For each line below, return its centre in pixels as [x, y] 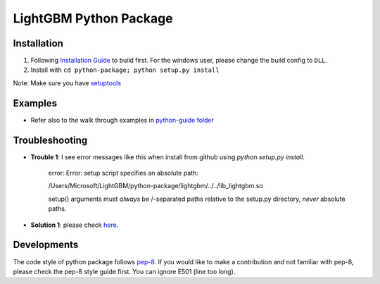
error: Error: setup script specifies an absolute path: [123, 173]
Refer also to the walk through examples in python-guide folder [122, 120]
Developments [46, 245]
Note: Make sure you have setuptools [67, 83]
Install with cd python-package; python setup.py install [125, 70]
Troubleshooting [50, 140]
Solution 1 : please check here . [75, 225]
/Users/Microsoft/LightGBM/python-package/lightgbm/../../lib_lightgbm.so [156, 186]
